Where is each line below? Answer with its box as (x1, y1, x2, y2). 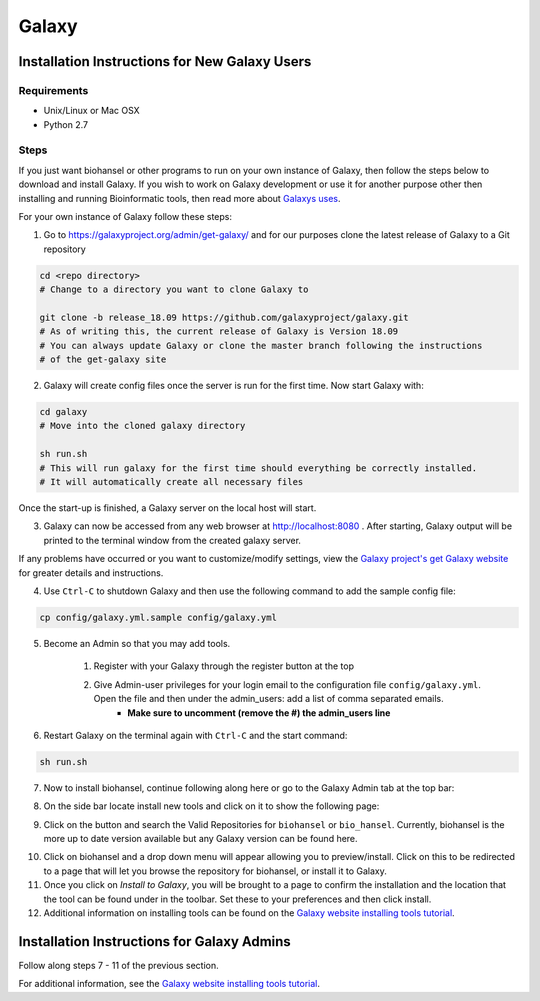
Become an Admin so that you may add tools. (43, 637, 231, 649)
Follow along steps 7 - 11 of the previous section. (18, 959, 219, 971)
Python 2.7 (43, 118, 89, 130)
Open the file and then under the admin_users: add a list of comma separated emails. (93, 693, 444, 705)
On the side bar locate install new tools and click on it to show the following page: (43, 800, 380, 812)
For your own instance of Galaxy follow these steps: (18, 211, 233, 223)
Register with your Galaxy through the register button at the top (93, 660, 355, 672)
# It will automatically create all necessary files (39, 476, 304, 488)
